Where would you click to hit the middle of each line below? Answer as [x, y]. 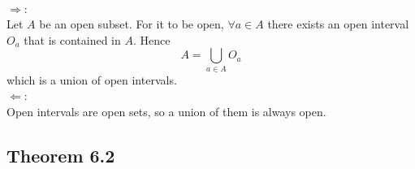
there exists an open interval [338, 24]
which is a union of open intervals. [92, 79]
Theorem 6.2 [61, 155]
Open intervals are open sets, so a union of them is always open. [166, 111]
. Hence [151, 39]
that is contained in [72, 39]
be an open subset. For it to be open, [132, 24]
